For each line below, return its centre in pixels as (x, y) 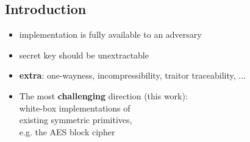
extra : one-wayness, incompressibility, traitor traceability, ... (132, 75)
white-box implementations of (75, 108)
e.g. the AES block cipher (67, 131)
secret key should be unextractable (84, 55)
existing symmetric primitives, (76, 120)
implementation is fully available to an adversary (110, 34)
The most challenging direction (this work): (103, 95)
